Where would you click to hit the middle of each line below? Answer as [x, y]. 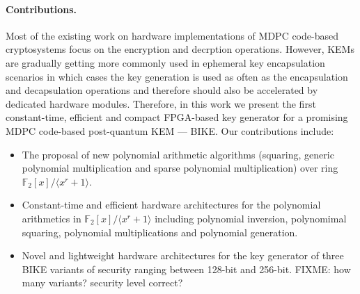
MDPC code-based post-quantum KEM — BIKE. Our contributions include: [170, 130]
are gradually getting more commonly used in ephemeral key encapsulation [165, 62]
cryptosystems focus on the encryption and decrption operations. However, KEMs [180, 49]
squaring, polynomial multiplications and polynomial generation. [160, 232]
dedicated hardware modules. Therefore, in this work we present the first [161, 103]
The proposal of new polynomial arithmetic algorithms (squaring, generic [178, 154]
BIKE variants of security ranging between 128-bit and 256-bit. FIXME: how [186, 269]
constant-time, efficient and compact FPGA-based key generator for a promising [177, 117]
